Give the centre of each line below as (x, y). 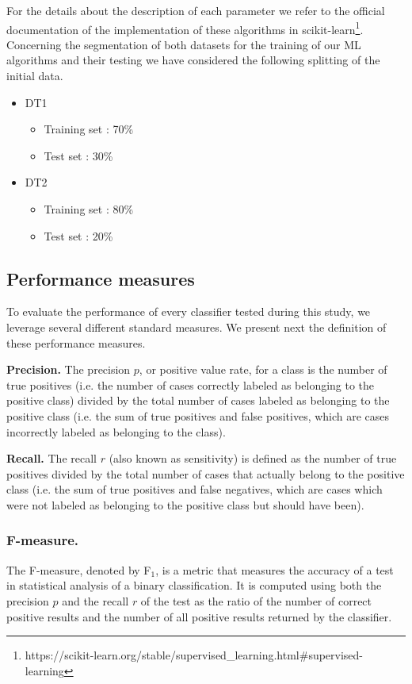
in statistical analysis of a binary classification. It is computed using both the (194, 585)
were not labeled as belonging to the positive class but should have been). (185, 504)
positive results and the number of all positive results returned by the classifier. (199, 616)
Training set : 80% (89, 209)
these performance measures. (76, 342)
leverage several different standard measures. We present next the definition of (196, 327)
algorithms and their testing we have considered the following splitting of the (193, 60)
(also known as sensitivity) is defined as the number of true (253, 458)
